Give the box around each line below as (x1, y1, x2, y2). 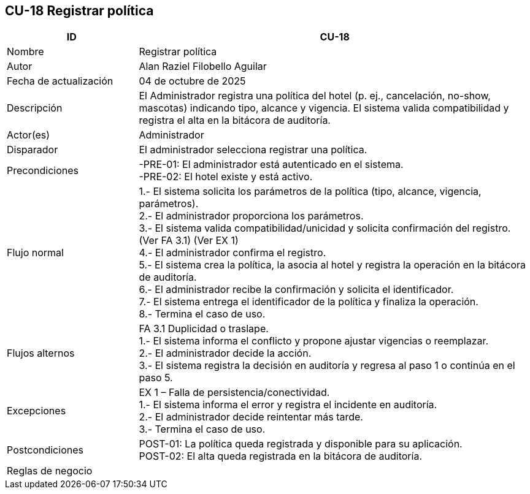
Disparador (7, 143, 58, 156)
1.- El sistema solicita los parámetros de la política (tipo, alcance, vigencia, (139, 185, 482, 198)
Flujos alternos (7, 347, 75, 360)
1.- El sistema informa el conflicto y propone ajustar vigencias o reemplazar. (139, 335, 489, 348)
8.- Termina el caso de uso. (139, 308, 266, 321)
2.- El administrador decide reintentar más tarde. (139, 411, 363, 424)
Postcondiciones (7, 444, 83, 457)
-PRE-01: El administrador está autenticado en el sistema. (139, 158, 404, 171)
